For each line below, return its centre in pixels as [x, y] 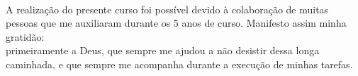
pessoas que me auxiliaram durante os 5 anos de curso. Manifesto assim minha [176, 23]
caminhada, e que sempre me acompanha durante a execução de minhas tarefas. [179, 64]
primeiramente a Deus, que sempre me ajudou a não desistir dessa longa [163, 50]
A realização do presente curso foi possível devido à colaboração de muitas [167, 9]
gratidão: [25, 36]
